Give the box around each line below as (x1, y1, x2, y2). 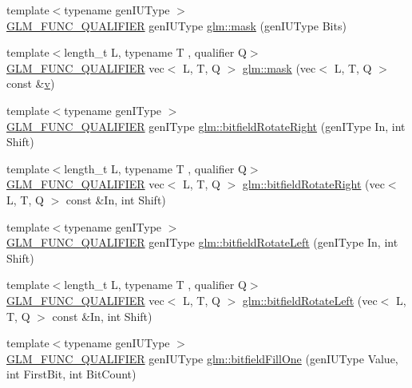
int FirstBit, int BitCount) (6, 366, 137, 382)
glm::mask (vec (242, 59, 316, 76)
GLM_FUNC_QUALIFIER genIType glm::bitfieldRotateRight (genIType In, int (6, 117, 406, 134)
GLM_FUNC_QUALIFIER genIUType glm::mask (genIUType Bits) (6, 17, 347, 34)
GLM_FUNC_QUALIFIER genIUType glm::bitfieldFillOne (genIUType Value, (6, 350, 398, 366)
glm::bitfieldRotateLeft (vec (242, 291, 378, 308)
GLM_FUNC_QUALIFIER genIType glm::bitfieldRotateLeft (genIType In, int (6, 234, 398, 251)
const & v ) (6, 75, 55, 92)
